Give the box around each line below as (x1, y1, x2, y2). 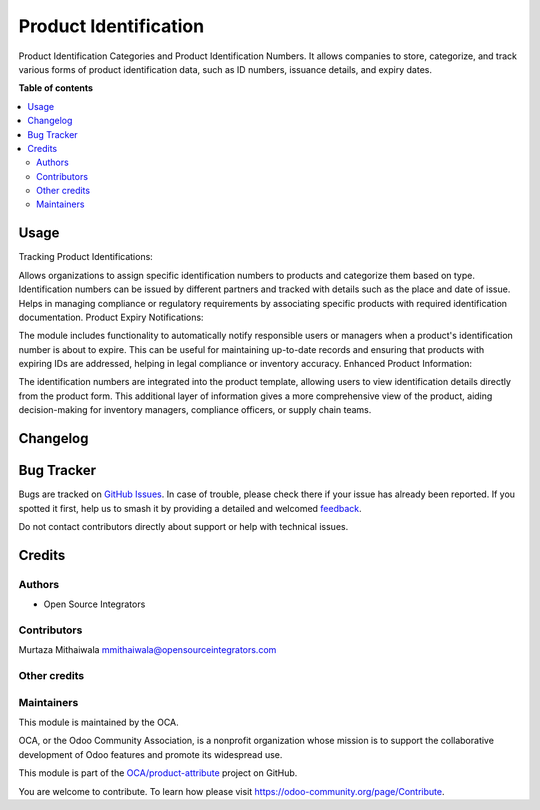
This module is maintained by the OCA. (18, 716, 179, 728)
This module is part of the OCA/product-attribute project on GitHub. (18, 767, 298, 779)
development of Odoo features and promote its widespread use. (18, 748, 283, 760)
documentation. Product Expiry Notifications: (18, 311, 204, 323)
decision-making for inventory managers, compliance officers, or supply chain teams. (18, 404, 372, 416)
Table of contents (18, 82, 94, 94)
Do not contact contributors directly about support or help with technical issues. (18, 520, 349, 532)
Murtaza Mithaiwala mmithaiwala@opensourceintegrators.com (18, 644, 277, 656)
